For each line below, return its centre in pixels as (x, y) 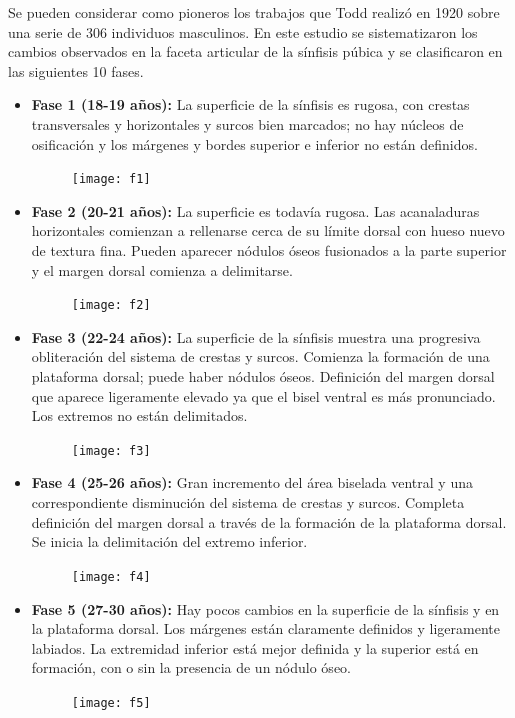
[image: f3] (111, 450)
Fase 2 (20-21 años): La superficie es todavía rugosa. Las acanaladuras (255, 210)
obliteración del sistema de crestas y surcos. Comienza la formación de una (260, 356)
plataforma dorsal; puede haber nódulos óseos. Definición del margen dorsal (263, 376)
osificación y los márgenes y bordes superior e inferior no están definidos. (254, 143)
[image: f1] (111, 179)
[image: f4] (111, 576)
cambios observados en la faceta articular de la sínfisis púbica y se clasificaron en (255, 51)
